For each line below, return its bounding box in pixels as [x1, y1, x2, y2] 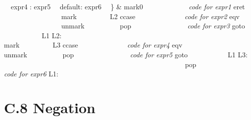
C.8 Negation [4, 97, 96, 117]
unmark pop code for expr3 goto [61, 21, 245, 31]
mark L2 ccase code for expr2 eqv [61, 11, 240, 21]
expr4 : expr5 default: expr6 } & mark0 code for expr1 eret [10, 1, 245, 11]
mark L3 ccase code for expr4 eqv [4, 40, 183, 50]
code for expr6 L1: [4, 69, 58, 79]
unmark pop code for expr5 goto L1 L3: [4, 49, 248, 59]
